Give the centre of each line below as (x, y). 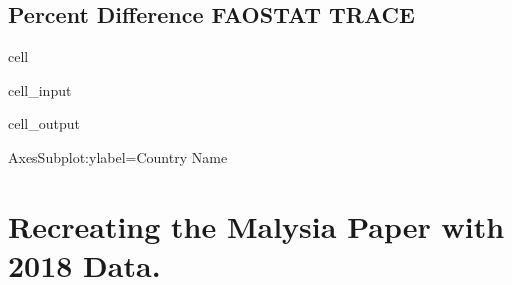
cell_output (44, 123)
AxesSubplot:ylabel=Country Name (118, 156)
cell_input (40, 89)
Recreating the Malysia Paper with (256, 225)
